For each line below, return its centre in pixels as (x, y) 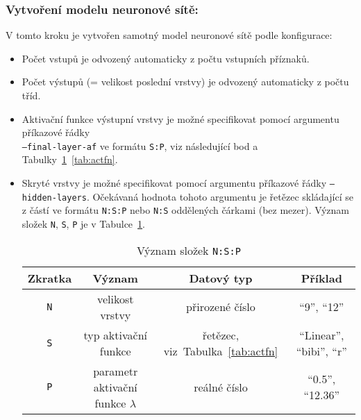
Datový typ (221, 278)
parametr (116, 371)
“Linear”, (322, 335)
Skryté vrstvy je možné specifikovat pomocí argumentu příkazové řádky (174, 183)
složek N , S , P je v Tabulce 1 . (83, 224)
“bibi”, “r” (321, 351)
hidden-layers (54, 198)
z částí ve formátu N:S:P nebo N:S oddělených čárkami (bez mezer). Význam (186, 210)
